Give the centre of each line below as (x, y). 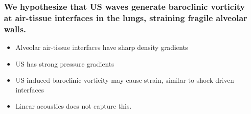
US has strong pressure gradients (65, 63)
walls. (15, 29)
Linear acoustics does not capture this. (73, 106)
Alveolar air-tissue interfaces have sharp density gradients (102, 47)
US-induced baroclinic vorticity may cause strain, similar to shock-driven (125, 80)
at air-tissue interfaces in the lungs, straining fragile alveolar (126, 17)
